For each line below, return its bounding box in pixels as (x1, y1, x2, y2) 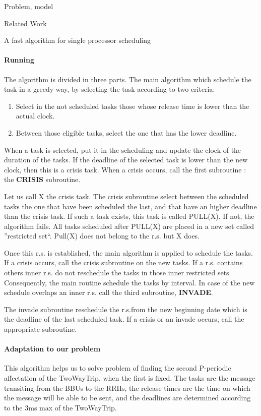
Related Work (4, 18, 47, 28)
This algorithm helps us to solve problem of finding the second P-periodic (4, 363, 231, 373)
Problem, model (4, 1, 53, 11)
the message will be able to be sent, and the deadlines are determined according (4, 392, 251, 403)
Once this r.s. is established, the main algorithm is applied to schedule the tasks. (4, 247, 253, 258)
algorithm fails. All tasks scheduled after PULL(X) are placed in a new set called (4, 220, 254, 231)
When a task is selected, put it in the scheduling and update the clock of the (4, 144, 241, 155)
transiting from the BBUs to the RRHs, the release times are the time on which (4, 382, 250, 393)
